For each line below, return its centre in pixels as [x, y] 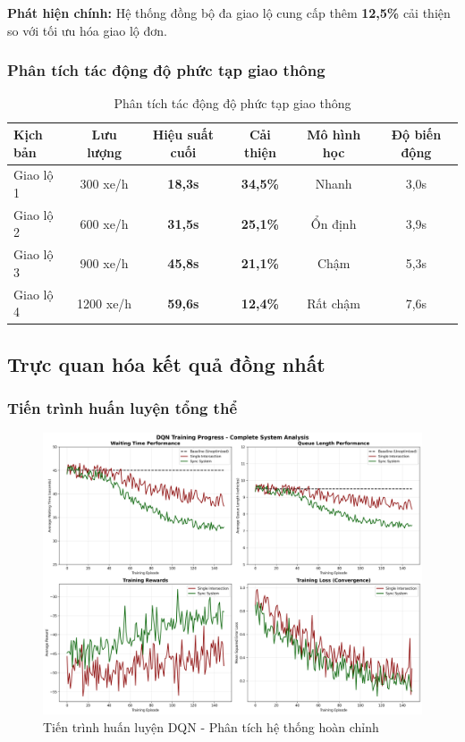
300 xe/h [104, 184]
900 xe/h [104, 263]
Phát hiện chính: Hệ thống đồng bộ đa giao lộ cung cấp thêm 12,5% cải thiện [229, 13]
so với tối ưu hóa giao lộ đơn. [87, 30]
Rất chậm [334, 303]
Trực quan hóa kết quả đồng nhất [166, 363]
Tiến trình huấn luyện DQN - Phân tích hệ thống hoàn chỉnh [211, 726]
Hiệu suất [183, 134]
